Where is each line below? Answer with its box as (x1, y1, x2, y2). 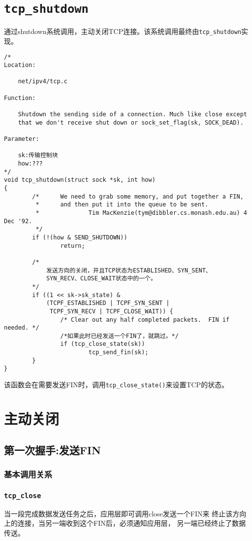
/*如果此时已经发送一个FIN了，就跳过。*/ (60, 332, 179, 339)
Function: (4, 94, 36, 101)
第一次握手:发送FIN (4, 442, 101, 457)
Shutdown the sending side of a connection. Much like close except (18, 111, 247, 118)
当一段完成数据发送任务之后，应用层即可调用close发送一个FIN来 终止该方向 (4, 508, 247, 518)
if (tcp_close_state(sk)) (60, 340, 145, 348)
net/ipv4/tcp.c (18, 78, 67, 85)
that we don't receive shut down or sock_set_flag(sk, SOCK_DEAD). (18, 119, 244, 126)
